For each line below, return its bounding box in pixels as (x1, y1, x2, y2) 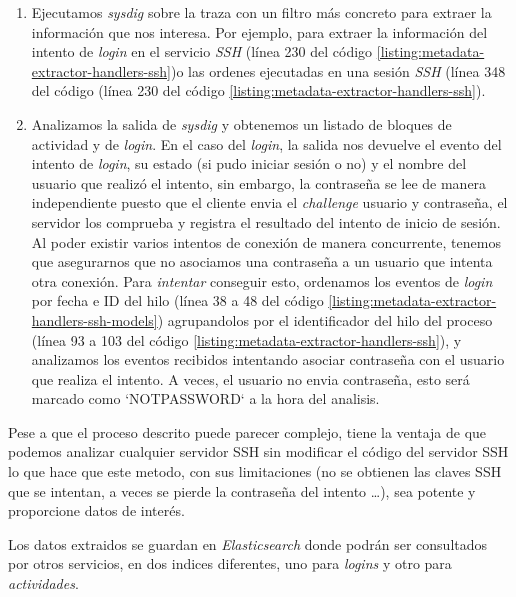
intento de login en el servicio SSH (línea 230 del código (31, 41, 373, 62)
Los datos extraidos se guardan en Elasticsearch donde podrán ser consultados (8, 533, 488, 554)
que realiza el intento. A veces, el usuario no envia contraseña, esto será (31, 368, 470, 389)
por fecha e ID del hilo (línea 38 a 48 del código (31, 290, 324, 311)
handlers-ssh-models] (31, 309, 158, 330)
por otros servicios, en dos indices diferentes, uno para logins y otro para (8, 553, 452, 574)
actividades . (8, 573, 79, 594)
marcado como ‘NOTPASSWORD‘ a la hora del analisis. (31, 388, 380, 409)
